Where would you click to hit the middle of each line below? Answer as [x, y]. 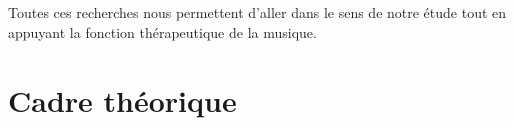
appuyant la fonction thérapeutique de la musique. [162, 31]
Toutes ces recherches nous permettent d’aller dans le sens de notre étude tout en [257, 12]
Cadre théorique [122, 100]
